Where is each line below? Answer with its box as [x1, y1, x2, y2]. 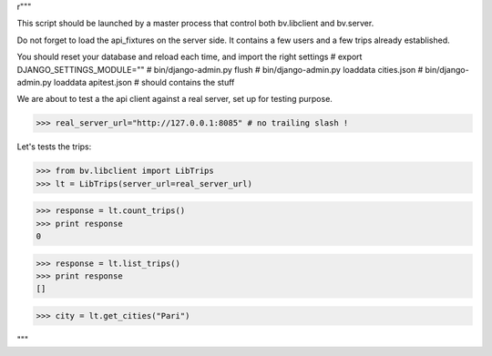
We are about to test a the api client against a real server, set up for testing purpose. [16, 94, 333, 105]
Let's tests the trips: [16, 141, 92, 152]
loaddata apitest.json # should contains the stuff [53, 76, 235, 87]
